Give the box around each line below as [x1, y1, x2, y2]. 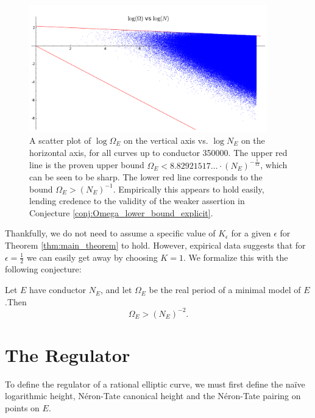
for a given [231, 227, 271, 239]
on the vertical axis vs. [124, 133, 208, 146]
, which [260, 158, 288, 171]
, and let [101, 283, 132, 296]
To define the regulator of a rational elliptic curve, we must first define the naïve [5, 377, 305, 390]
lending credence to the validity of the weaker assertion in [29, 194, 245, 207]
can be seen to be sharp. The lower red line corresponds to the [29, 171, 263, 183]
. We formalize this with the [183, 250, 288, 263]
